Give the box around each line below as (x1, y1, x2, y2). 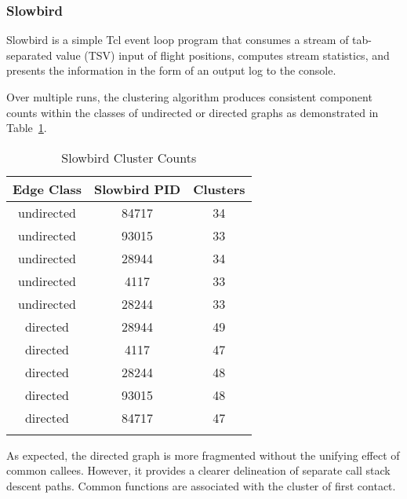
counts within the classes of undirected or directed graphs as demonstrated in (6, 104, 379, 120)
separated (6, 46, 53, 63)
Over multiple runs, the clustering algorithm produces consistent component (6, 89, 372, 105)
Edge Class (13, 179, 82, 198)
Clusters (193, 179, 245, 198)
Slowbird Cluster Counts (61, 148, 197, 167)
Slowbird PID (93, 179, 181, 198)
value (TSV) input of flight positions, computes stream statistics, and (56, 46, 390, 63)
